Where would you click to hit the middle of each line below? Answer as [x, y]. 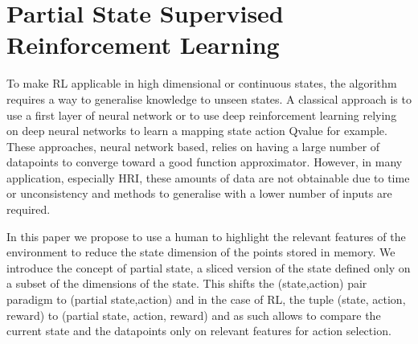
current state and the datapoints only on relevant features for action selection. [199, 331]
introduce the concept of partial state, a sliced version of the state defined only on [209, 267]
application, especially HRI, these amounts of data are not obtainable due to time [208, 177]
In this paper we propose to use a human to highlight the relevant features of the [206, 236]
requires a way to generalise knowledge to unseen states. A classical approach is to [209, 98]
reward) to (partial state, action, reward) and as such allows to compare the [194, 315]
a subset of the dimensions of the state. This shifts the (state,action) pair [187, 283]
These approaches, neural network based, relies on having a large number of [193, 146]
